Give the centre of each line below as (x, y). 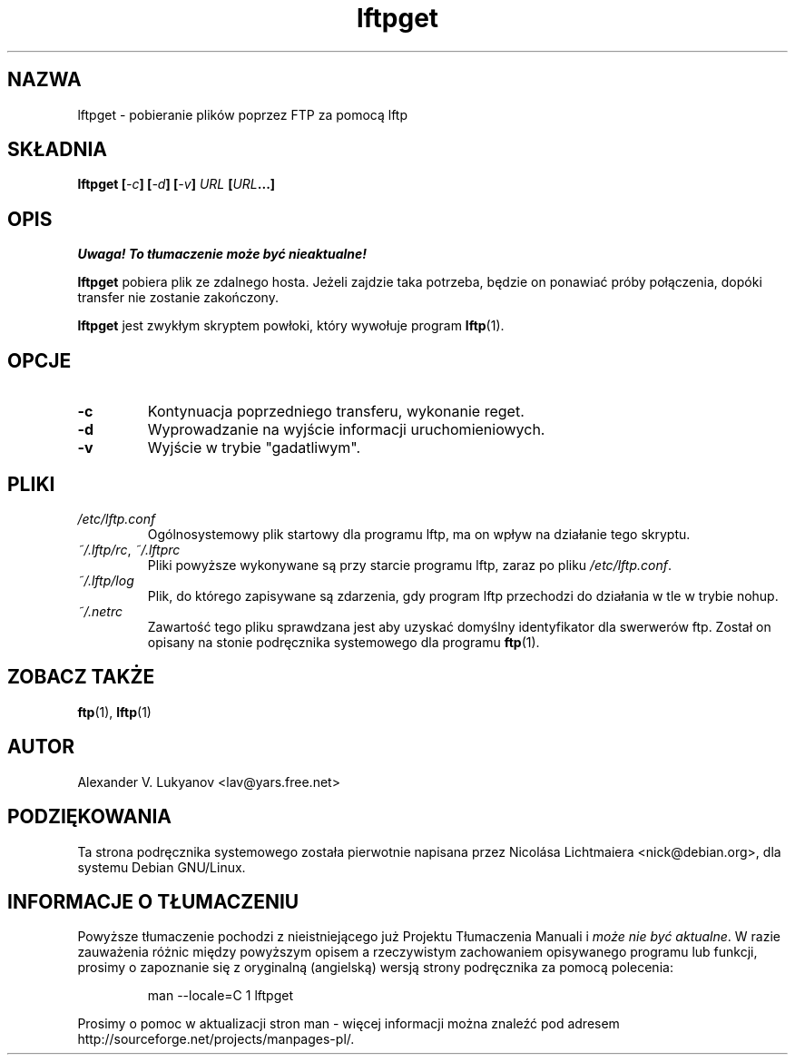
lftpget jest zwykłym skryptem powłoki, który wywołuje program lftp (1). (291, 326)
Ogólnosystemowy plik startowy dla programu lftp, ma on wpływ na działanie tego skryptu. (419, 534)
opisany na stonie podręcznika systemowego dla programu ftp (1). (344, 642)
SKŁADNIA (57, 150)
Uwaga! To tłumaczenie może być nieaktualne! (222, 254)
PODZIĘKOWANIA (90, 817)
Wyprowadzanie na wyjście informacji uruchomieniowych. (346, 430)
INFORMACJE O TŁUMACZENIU (153, 901)
